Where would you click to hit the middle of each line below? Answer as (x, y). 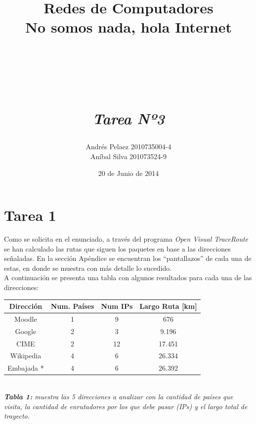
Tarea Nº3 (128, 119)
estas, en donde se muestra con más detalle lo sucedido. (88, 268)
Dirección (26, 306)
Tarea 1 (30, 215)
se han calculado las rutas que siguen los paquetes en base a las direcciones (117, 248)
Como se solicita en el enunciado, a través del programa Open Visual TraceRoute (126, 239)
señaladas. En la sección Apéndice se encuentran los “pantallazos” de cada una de (128, 258)
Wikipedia (26, 356)
